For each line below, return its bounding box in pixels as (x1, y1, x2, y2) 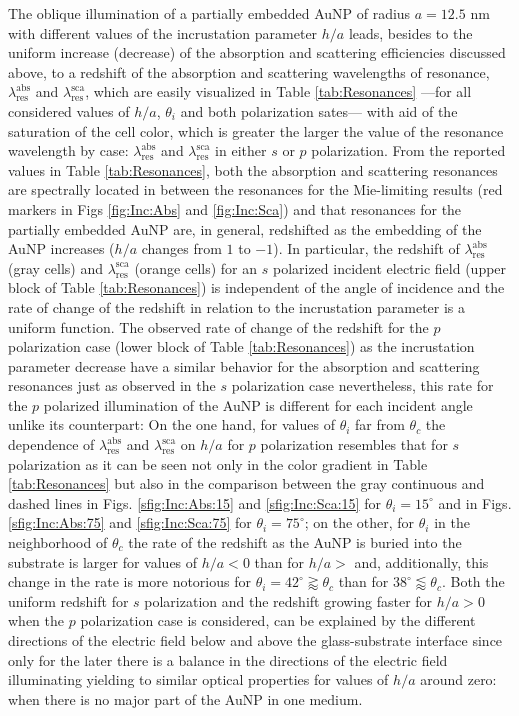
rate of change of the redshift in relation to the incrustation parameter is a (8, 296, 466, 317)
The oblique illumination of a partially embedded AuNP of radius (8, 3, 411, 23)
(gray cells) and (8, 257, 104, 278)
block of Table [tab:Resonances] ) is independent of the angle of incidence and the (8, 277, 505, 298)
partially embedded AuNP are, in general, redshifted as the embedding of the (8, 218, 482, 239)
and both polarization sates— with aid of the (180, 100, 458, 121)
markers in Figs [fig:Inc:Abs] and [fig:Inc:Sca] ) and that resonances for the (8, 198, 462, 219)
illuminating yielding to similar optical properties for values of (8, 669, 389, 690)
